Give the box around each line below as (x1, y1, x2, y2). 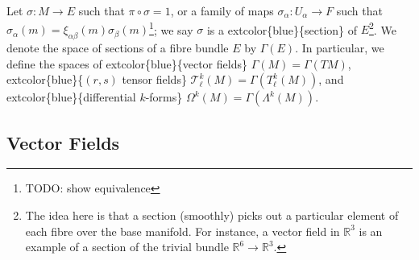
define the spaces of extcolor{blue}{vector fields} (6, 55, 247, 72)
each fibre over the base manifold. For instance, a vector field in (25, 222, 340, 239)
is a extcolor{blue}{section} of (206, 21, 358, 38)
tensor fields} (122, 71, 187, 88)
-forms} (145, 89, 183, 105)
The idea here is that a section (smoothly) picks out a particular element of (25, 207, 399, 224)
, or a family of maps (170, 2, 274, 19)
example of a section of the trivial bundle (25, 238, 229, 255)
